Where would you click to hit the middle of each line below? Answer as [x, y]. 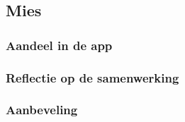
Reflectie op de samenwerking [92, 77]
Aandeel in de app [59, 45]
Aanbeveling [42, 110]
